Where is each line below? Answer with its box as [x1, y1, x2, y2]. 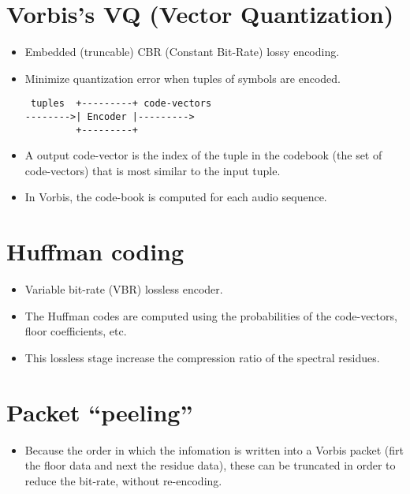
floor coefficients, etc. [24, 323, 127, 339]
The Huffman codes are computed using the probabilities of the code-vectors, [24, 307, 397, 324]
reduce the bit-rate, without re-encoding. [24, 472, 222, 488]
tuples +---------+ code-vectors [30, 98, 212, 110]
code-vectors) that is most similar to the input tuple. [24, 162, 281, 178]
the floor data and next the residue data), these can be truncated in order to [24, 457, 396, 473]
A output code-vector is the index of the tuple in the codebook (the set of [24, 147, 382, 163]
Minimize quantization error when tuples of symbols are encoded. [24, 69, 341, 86]
